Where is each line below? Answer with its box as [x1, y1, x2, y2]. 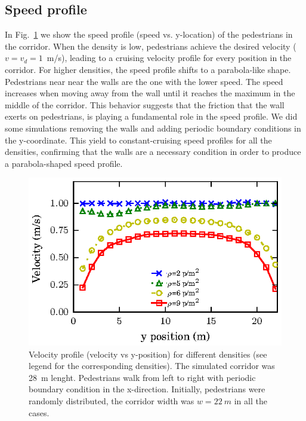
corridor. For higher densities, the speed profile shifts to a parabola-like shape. [5, 63, 291, 75]
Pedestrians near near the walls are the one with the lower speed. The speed [5, 75, 283, 87]
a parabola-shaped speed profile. [5, 157, 123, 169]
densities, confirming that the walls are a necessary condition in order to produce [5, 145, 301, 158]
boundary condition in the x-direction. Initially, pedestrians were [29, 383, 265, 395]
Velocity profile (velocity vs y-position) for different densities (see [29, 347, 267, 360]
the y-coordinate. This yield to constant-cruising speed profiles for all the [5, 133, 272, 146]
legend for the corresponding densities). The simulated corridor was [29, 359, 275, 372]
